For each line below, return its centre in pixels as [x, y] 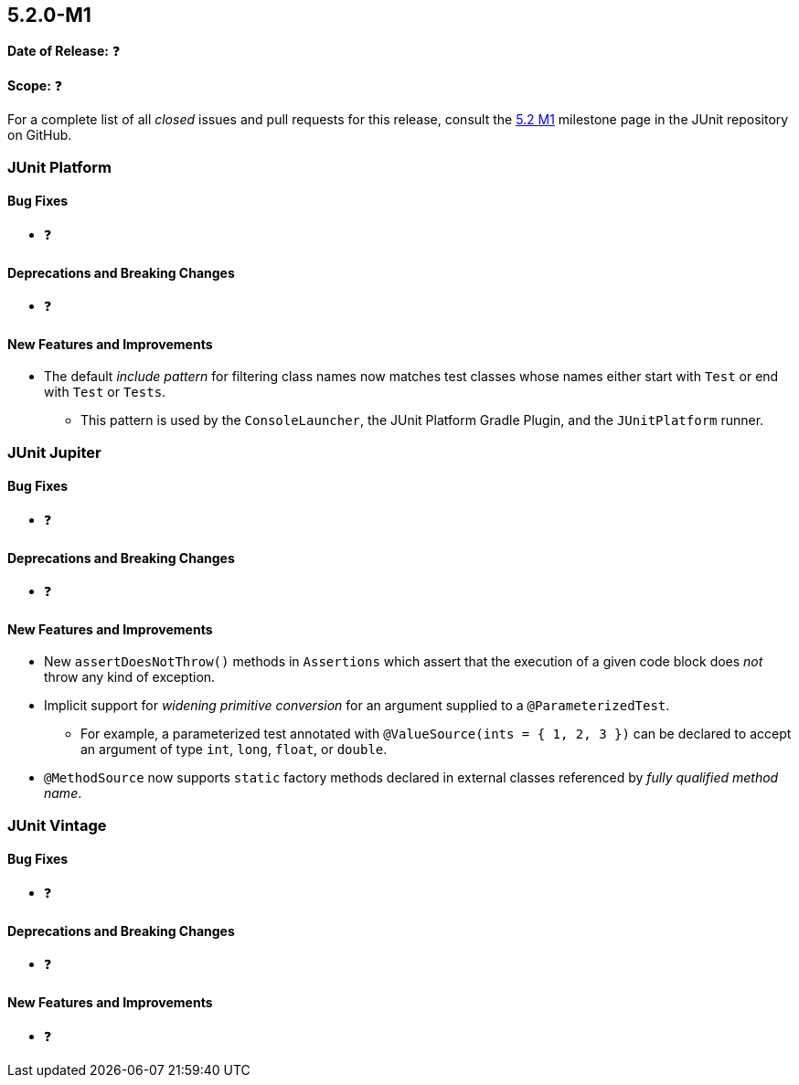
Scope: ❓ [35, 86]
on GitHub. [40, 135]
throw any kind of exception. [130, 677]
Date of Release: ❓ [64, 51]
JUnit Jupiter [54, 452]
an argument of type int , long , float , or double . [234, 750]
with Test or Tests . [105, 392]
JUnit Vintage [57, 825]
